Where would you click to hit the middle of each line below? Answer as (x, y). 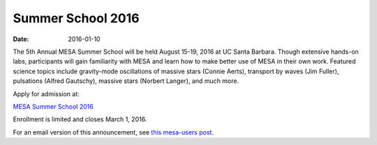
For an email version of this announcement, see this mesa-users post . (113, 132)
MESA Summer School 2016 (53, 106)
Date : (21, 39)
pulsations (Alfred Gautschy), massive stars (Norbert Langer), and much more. (126, 81)
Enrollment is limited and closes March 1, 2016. (80, 119)
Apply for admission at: (46, 93)
